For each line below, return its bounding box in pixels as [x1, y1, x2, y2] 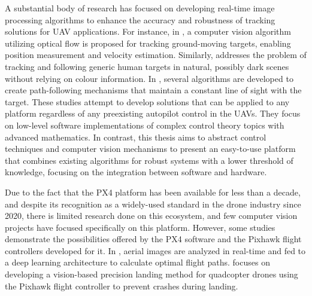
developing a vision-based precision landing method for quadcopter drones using [5, 268, 298, 280]
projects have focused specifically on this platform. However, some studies [5, 221, 275, 233]
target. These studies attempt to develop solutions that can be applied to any [5, 95, 290, 108]
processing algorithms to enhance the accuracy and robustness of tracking [5, 13, 275, 26]
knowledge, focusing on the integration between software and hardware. [5, 166, 267, 178]
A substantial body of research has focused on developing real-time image [5, 2, 275, 14]
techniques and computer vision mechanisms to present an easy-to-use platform [5, 142, 296, 155]
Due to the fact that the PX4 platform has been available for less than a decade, [5, 185, 301, 198]
